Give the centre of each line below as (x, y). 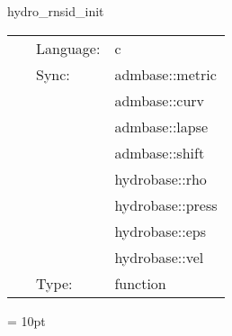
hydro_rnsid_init (56, 11)
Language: (68, 48)
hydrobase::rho (161, 178)
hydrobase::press (166, 204)
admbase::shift (160, 152)
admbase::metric (165, 74)
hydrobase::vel (159, 257)
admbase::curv (160, 100)
